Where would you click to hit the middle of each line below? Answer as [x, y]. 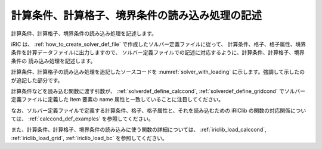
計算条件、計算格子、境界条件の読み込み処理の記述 [137, 15]
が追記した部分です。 [37, 80]
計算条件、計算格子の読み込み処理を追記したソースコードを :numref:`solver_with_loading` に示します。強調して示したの [158, 72]
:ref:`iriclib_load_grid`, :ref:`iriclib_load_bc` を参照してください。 [89, 138]
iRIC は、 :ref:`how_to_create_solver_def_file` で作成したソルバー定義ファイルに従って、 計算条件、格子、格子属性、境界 [159, 44]
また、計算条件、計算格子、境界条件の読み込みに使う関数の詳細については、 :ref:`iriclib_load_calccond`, [139, 130]
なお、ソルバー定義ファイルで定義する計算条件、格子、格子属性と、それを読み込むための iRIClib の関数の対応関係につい [159, 110]
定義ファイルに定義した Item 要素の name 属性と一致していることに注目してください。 [117, 100]
